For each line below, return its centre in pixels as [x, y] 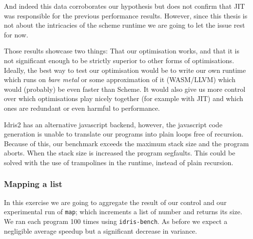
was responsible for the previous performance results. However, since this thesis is [126, 15]
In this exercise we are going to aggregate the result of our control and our [115, 202]
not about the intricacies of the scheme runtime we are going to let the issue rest [125, 25]
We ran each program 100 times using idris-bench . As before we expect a [116, 221]
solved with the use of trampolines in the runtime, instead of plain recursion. [119, 162]
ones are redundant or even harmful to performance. [82, 108]
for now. [16, 34]
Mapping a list [33, 184]
